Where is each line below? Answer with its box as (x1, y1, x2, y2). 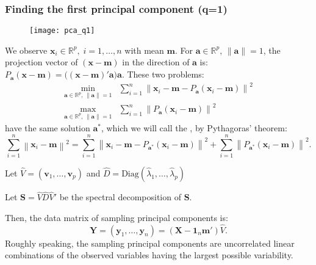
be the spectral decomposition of (59, 191, 181, 203)
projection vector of (5, 56, 78, 68)
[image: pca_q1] (29, 26, 95, 35)
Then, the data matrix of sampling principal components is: (5, 211, 228, 223)
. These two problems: (121, 68, 204, 81)
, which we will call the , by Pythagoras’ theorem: (101, 122, 287, 134)
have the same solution (5, 122, 90, 134)
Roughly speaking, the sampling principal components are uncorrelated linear (5, 236, 295, 249)
